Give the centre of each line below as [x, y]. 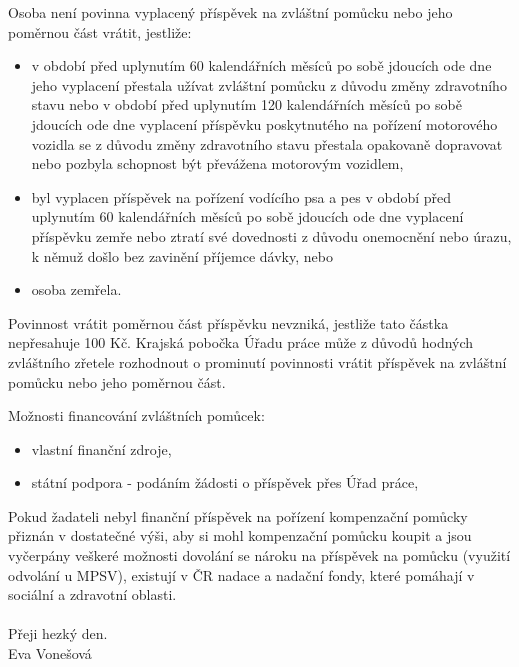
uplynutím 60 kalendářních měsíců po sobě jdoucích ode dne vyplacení [247, 216]
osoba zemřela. [76, 289]
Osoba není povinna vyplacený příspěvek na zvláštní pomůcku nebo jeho [230, 12]
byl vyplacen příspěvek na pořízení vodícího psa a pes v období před [241, 196]
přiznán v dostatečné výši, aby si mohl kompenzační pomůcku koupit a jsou [240, 535]
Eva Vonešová [50, 653]
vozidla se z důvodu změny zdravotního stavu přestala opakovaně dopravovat [267, 143]
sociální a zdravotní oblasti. [92, 594]
